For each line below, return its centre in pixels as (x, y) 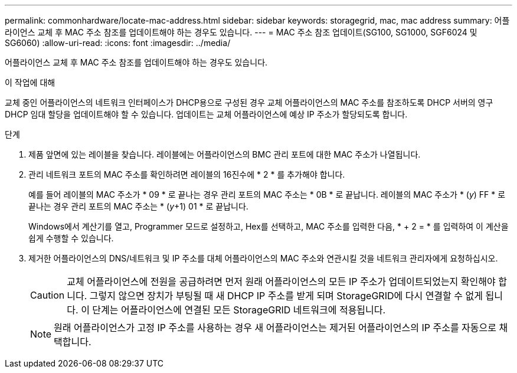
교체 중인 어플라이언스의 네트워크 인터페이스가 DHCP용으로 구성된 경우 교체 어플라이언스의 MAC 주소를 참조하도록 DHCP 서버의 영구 (249, 102)
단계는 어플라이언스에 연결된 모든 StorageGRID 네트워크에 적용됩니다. (239, 310)
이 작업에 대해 (30, 82)
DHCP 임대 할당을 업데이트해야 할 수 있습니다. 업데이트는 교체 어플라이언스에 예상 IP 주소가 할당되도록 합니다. (206, 114)
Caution (48, 295)
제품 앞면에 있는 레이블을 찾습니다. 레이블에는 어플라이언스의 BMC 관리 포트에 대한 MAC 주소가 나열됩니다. (225, 154)
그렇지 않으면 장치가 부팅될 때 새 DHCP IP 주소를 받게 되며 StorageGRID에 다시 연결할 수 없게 (286, 296)
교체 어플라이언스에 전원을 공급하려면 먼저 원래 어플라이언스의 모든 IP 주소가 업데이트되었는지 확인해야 (281, 282)
